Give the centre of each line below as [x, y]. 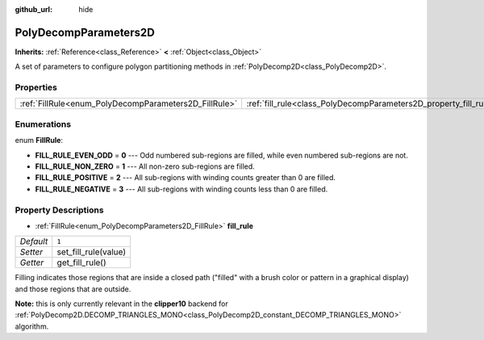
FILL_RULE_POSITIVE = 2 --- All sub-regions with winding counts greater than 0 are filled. [186, 178]
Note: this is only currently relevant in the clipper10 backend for [122, 304]
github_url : [33, 9]
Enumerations [43, 124]
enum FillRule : [39, 141]
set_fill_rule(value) [92, 252]
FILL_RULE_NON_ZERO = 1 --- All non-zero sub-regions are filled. [145, 166]
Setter [31, 252]
